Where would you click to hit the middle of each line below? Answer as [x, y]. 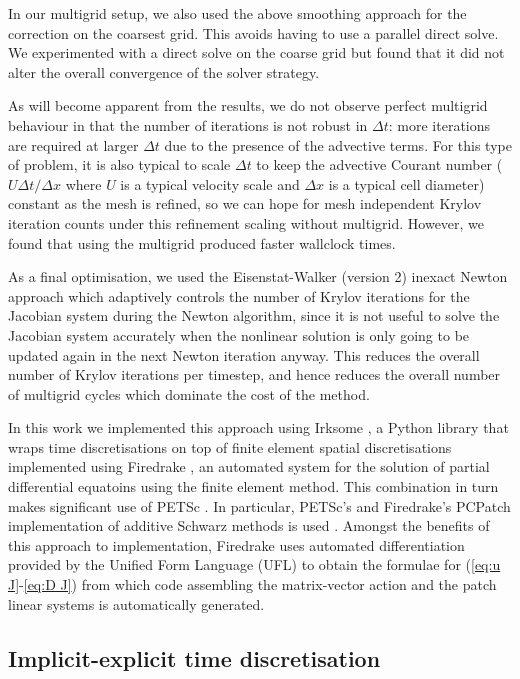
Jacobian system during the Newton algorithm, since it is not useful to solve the [254, 315]
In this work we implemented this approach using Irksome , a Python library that [258, 427]
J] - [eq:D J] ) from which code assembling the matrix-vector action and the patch [252, 584]
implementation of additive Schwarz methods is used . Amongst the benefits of [249, 525]
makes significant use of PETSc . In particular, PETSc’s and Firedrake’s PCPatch [259, 505]
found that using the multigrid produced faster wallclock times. [202, 242]
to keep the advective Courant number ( [379, 164]
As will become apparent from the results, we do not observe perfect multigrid [248, 105]
